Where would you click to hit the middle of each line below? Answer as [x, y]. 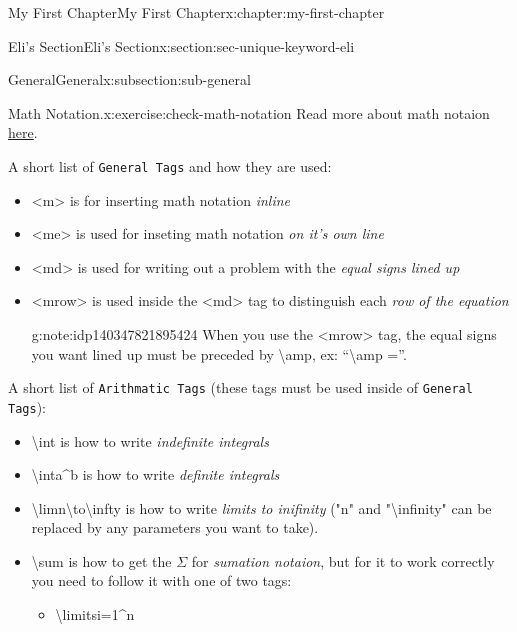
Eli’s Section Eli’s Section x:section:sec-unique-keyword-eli [181, 45]
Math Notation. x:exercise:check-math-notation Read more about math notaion [249, 112]
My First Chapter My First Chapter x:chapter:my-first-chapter [196, 12]
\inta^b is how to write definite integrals [155, 474]
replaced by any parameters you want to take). [175, 527]
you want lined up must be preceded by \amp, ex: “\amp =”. [219, 353]
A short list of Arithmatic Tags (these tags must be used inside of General [240, 387]
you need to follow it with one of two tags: [161, 580]
